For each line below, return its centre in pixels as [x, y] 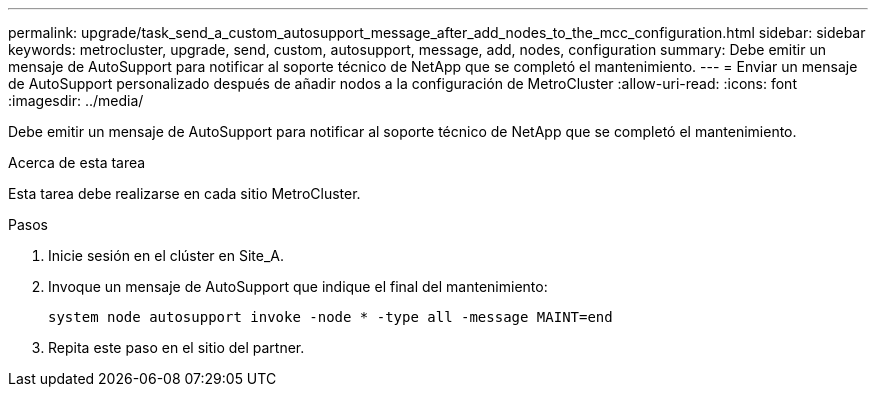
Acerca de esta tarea [77, 162]
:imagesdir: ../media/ [76, 100]
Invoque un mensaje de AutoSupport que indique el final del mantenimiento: [298, 286]
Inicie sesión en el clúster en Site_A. [166, 255]
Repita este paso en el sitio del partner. [176, 347]
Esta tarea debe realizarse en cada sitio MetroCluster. [184, 193]
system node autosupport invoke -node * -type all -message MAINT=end [330, 317]
